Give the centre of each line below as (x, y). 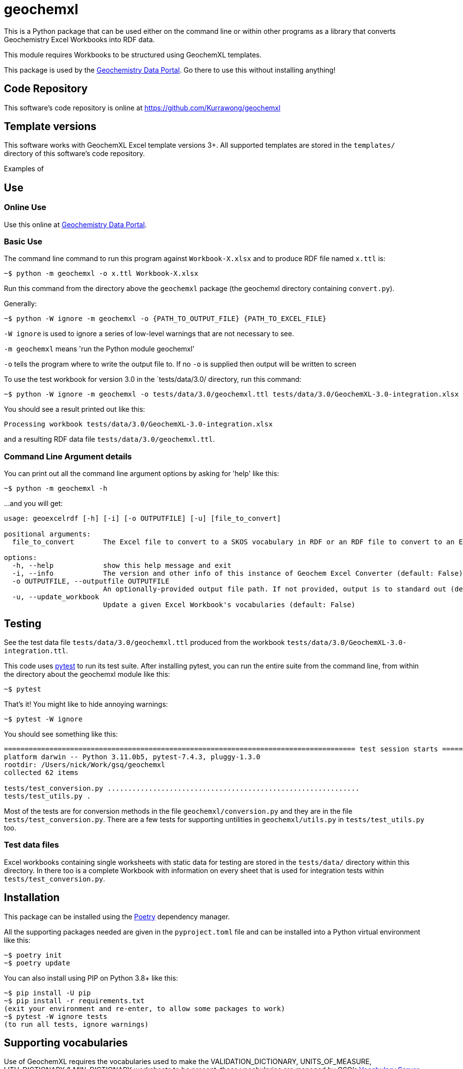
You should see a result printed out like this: (75, 409)
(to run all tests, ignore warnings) (77, 1024)
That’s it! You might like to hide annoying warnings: (86, 704)
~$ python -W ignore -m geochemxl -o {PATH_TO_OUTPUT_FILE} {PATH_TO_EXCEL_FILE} (165, 319)
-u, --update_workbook (55, 597)
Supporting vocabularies (66, 1043)
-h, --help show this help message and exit (122, 566)
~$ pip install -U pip (48, 993)
